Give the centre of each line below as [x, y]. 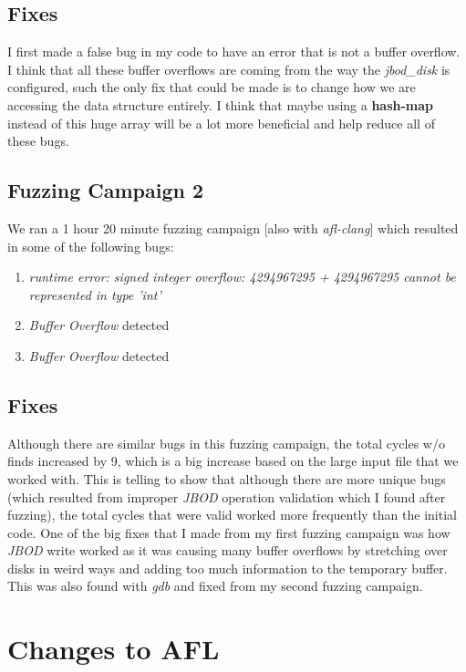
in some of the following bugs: [91, 246]
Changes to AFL [114, 649]
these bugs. [38, 141]
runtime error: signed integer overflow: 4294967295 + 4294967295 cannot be [242, 277]
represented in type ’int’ [95, 294]
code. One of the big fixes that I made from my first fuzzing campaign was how [229, 532]
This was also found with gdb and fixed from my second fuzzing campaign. [215, 586]
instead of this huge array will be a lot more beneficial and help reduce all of [221, 123]
